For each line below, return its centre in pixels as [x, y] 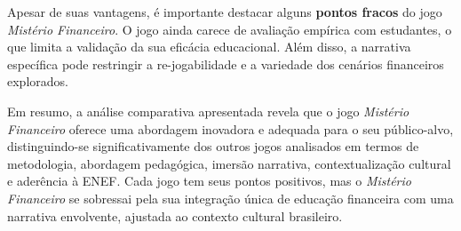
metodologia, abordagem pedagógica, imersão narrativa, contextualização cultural [229, 163]
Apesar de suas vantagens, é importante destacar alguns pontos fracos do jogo [225, 12]
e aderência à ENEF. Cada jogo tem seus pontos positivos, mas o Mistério [209, 181]
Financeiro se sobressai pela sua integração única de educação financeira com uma [230, 198]
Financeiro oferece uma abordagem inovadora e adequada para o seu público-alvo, [230, 128]
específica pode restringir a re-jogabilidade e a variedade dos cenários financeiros [226, 64]
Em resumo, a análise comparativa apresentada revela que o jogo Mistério [208, 111]
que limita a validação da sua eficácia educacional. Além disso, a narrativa [209, 47]
